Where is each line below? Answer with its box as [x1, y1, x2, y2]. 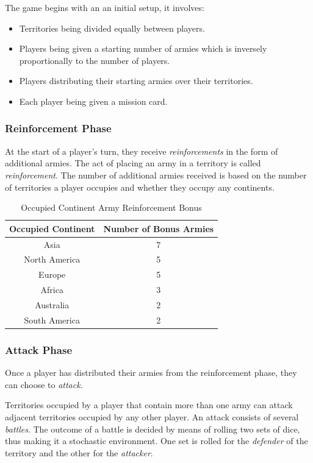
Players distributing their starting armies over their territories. [19, 74, 253, 87]
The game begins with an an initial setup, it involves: [5, 1, 204, 13]
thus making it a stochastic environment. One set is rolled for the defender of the [5, 434, 308, 447]
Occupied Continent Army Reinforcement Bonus [21, 201, 202, 214]
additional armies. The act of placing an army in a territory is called [5, 157, 261, 169]
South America [24, 313, 80, 326]
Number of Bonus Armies [103, 222, 214, 235]
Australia [35, 298, 70, 311]
